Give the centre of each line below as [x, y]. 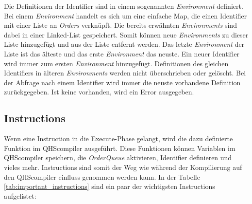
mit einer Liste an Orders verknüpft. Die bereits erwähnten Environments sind [120, 25]
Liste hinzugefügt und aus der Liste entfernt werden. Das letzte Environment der [124, 44]
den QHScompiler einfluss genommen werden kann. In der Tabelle [102, 176]
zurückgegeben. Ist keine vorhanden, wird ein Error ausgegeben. [99, 92]
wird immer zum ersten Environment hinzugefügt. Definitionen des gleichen [116, 63]
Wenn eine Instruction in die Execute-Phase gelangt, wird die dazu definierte [118, 139]
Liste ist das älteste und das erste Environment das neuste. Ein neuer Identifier [122, 53]
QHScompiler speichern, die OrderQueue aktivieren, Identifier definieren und [118, 158]
